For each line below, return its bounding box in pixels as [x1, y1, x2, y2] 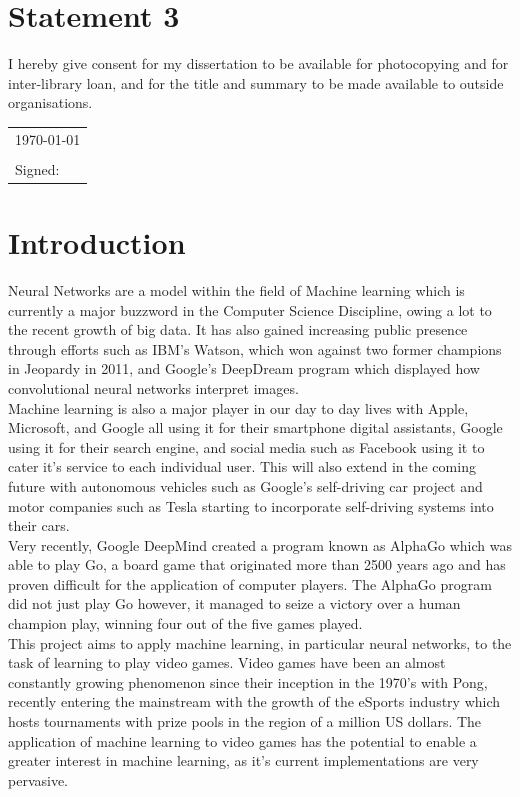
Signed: [15, 158, 60, 179]
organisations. [8, 92, 93, 113]
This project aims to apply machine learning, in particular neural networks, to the [8, 632, 512, 653]
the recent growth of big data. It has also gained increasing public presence [8, 319, 468, 340]
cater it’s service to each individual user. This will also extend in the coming [8, 456, 476, 477]
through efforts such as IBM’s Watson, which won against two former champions [8, 338, 502, 359]
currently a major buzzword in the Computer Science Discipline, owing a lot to [8, 299, 492, 320]
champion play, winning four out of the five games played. [8, 613, 363, 634]
